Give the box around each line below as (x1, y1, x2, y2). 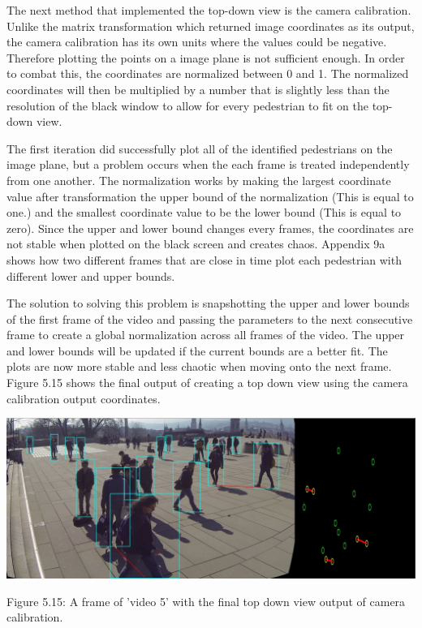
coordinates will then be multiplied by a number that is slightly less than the (6, 80, 390, 97)
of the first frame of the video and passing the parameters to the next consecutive (6, 310, 413, 327)
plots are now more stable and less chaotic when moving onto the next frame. (6, 358, 392, 375)
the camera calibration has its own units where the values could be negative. (6, 33, 387, 50)
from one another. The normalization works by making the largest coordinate (6, 171, 391, 188)
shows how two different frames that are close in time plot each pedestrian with (6, 251, 402, 268)
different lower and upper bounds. (6, 267, 175, 284)
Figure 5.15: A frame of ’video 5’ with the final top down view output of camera (6, 592, 406, 609)
